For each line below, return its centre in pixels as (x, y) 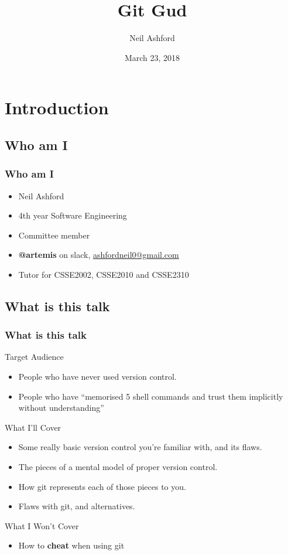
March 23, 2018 (152, 57)
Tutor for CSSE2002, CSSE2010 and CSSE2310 (104, 274)
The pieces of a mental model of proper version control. (118, 467)
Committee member (54, 235)
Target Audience (34, 357)
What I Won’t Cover (42, 525)
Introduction (57, 108)
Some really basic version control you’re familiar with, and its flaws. (140, 447)
